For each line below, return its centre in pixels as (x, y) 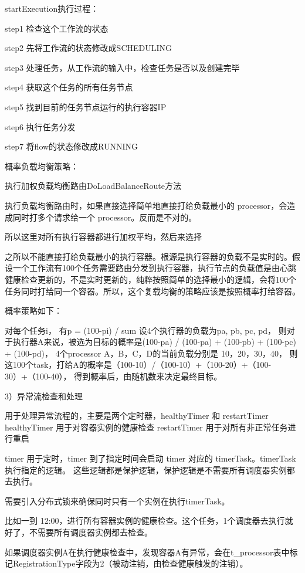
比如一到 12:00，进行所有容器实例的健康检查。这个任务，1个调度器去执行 (145, 521)
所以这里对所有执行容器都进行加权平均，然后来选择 (103, 237)
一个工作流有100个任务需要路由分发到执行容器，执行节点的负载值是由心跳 (154, 268)
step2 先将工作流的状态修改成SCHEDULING (89, 48)
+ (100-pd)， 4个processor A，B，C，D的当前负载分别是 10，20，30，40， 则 (151, 353)
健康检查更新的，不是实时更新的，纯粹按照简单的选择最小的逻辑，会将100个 (150, 279)
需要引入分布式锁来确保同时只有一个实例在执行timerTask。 (117, 501)
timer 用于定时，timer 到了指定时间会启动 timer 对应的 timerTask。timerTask (150, 458)
